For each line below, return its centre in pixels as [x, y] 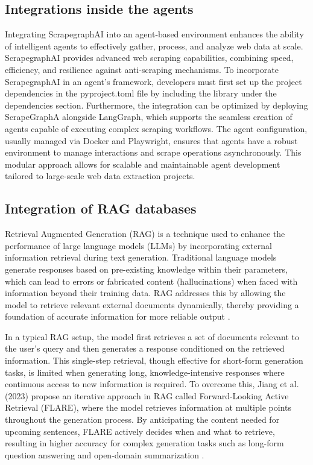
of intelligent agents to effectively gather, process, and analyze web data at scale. [154, 46]
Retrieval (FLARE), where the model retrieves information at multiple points [148, 407]
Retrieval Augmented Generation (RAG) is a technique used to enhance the [145, 234]
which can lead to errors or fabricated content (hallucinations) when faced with [151, 281]
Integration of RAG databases [101, 208]
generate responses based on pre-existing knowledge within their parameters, [146, 269]
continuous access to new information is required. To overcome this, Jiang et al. [152, 384]
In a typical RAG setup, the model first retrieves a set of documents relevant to [152, 336]
